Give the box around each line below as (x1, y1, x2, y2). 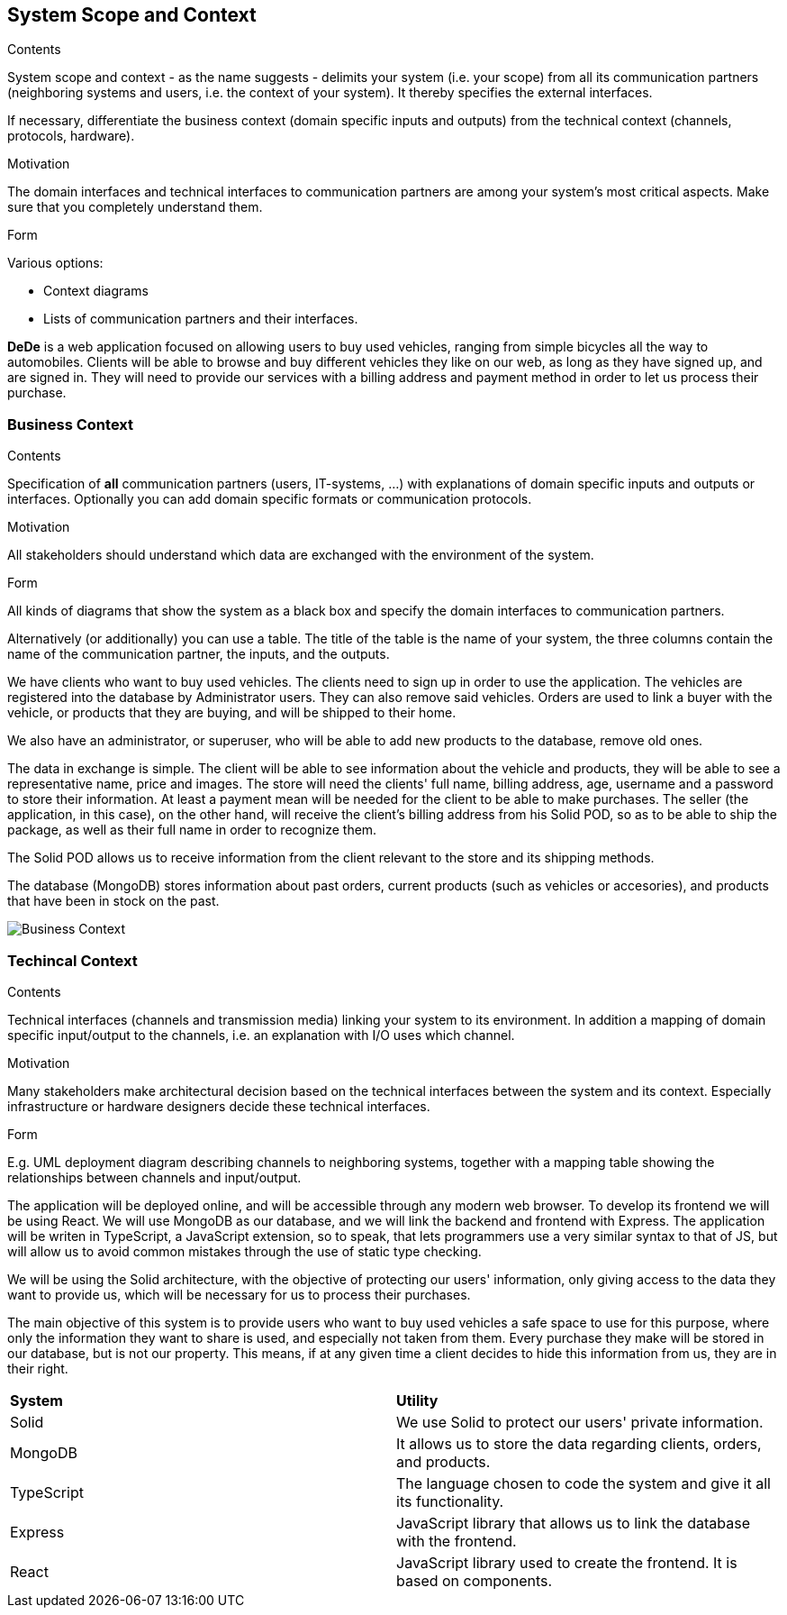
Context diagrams (43, 283, 149, 299)
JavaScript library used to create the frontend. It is (396, 1553, 737, 1572)
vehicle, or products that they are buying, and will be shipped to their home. (7, 705, 457, 721)
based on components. (396, 1571, 553, 1590)
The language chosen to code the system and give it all (396, 1474, 771, 1492)
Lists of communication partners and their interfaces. (43, 311, 358, 327)
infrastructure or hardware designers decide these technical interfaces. (7, 1098, 430, 1114)
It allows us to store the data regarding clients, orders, (396, 1434, 762, 1453)
